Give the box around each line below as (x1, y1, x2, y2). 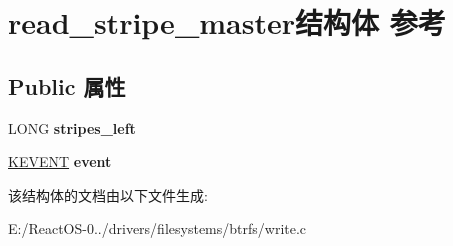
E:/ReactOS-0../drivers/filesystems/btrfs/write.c (8, 218, 307, 239)
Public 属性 (8, 70, 126, 101)
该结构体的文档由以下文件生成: (8, 184, 208, 205)
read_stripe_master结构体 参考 (8, 2, 446, 43)
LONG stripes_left (8, 117, 136, 138)
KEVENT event (8, 151, 112, 172)
